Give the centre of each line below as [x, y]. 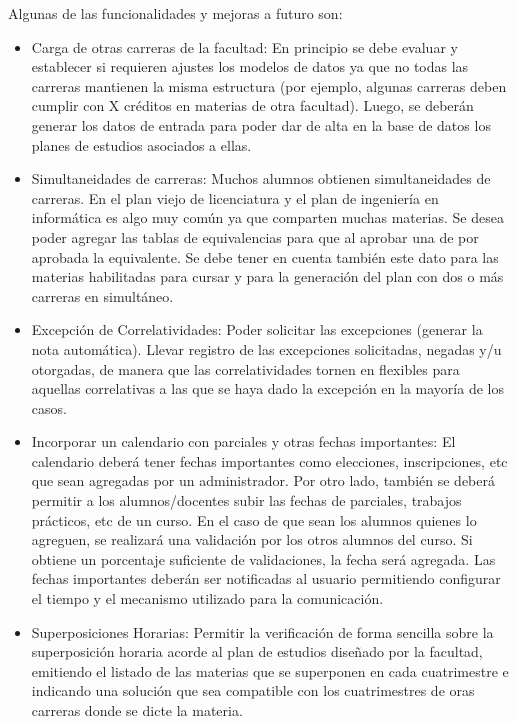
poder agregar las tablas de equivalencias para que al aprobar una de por [255, 236]
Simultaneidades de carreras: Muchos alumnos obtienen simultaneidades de [261, 178]
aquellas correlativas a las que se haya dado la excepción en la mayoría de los [267, 388]
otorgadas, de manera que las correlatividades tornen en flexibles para [245, 368]
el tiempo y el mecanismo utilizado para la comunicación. [207, 598]
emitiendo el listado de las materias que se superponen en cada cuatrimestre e [270, 670]
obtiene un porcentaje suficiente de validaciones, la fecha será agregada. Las [263, 558]
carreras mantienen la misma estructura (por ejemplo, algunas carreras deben [269, 85]
